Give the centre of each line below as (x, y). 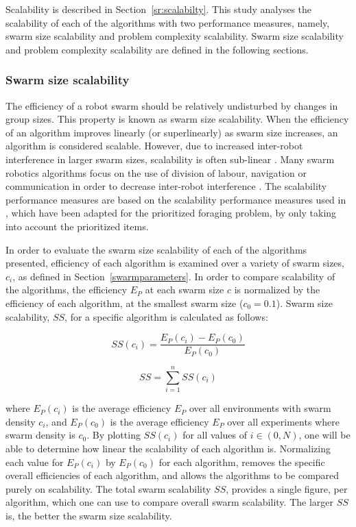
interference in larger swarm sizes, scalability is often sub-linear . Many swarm (170, 159)
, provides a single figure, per (287, 488)
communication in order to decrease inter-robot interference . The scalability (166, 186)
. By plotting (114, 435)
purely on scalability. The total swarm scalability (108, 488)
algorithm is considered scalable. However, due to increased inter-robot (154, 146)
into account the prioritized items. (77, 226)
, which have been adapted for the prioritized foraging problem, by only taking (171, 213)
